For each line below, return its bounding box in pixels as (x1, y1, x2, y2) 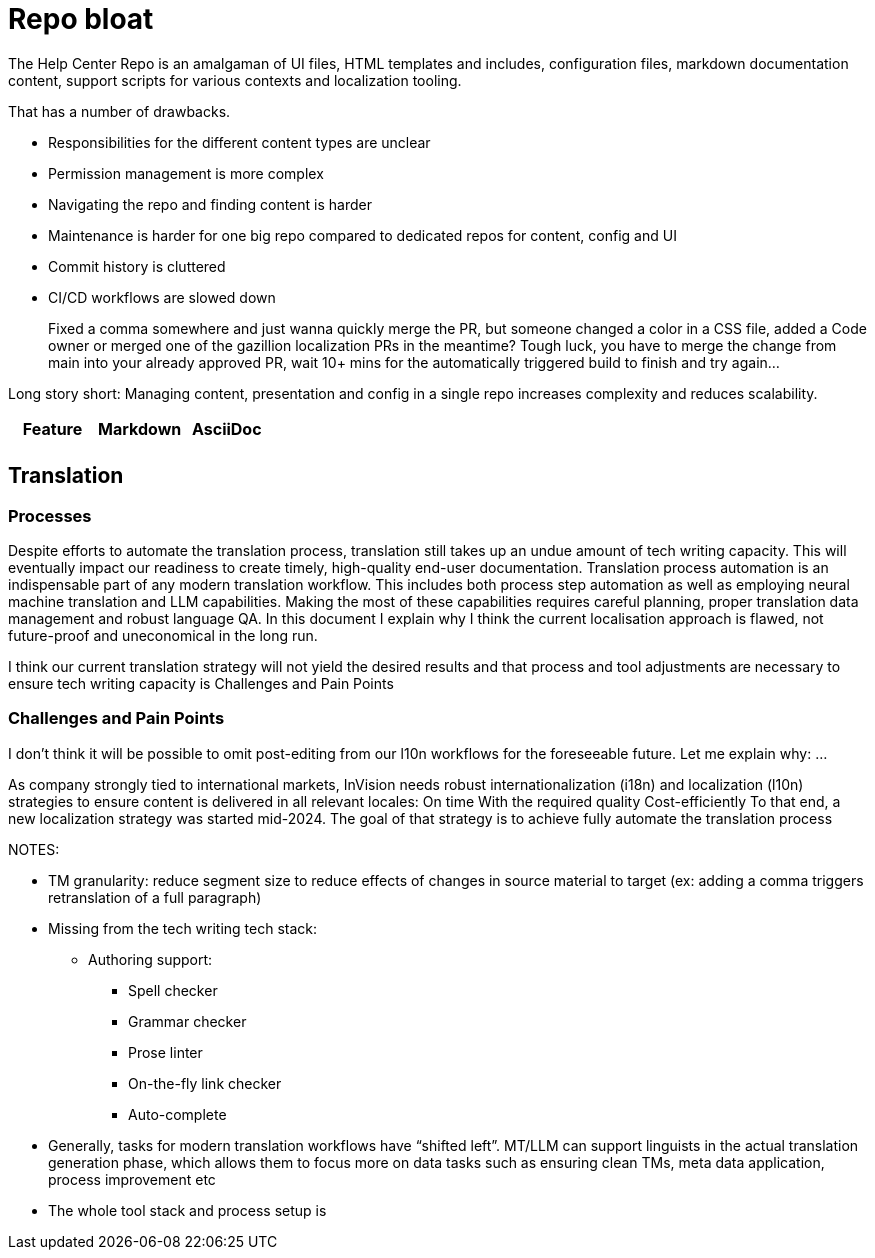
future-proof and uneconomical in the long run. (8, 626, 318, 644)
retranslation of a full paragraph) (48, 888, 262, 906)
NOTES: (8, 840, 60, 858)
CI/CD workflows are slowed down (48, 288, 276, 306)
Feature (22, 418, 83, 439)
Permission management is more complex (48, 164, 324, 182)
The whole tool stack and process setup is (48, 1201, 327, 1219)
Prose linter (128, 1043, 203, 1061)
